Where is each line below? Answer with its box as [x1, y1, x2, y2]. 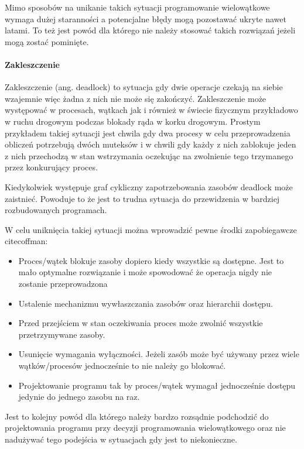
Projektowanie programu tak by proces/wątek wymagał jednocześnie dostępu [18, 379, 296, 391]
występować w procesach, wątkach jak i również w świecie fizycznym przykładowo [5, 104, 298, 116]
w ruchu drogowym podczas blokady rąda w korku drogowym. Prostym [5, 115, 261, 127]
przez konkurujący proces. [5, 161, 98, 173]
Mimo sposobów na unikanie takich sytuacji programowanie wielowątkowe [5, 1, 270, 13]
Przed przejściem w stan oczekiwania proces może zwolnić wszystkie [18, 317, 263, 329]
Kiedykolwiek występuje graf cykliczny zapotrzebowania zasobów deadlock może [5, 180, 293, 193]
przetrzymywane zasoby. [18, 328, 105, 340]
